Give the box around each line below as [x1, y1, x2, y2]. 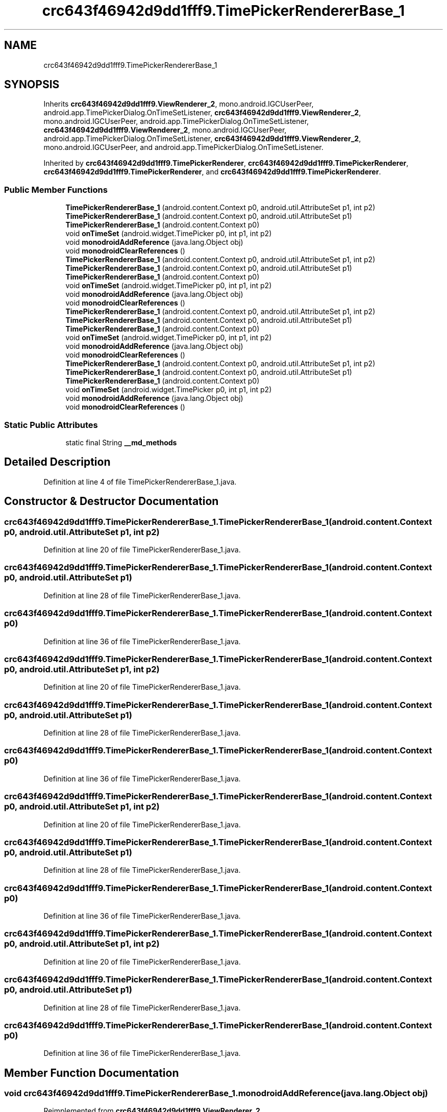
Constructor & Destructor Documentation [4, 495, 219, 508]
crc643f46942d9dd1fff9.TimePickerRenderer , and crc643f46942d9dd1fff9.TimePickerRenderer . [43, 167, 381, 176]
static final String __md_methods [65, 438, 177, 447]
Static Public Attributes [4, 419, 98, 430]
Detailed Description [4, 456, 111, 469]
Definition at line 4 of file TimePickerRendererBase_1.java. [43, 477, 237, 486]
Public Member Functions [4, 184, 108, 195]
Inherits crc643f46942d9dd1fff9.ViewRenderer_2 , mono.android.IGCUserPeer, [43, 99, 314, 109]
